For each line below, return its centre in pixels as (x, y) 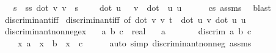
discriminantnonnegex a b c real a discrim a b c (128, 31)
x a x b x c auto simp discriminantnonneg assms (134, 42)
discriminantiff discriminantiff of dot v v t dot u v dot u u (125, 19)
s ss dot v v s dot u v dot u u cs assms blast (142, 7)
